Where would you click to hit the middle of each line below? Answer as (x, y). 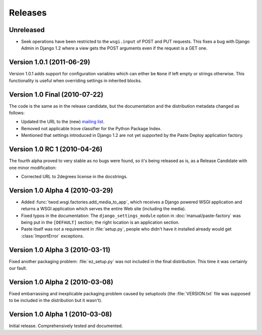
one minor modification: (33, 167)
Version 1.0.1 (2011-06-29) (50, 62)
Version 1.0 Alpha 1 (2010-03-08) (60, 314)
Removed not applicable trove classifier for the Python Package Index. (91, 128)
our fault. (18, 268)
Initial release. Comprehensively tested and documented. (66, 326)
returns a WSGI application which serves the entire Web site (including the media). (104, 209)
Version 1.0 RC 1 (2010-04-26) (56, 149)
